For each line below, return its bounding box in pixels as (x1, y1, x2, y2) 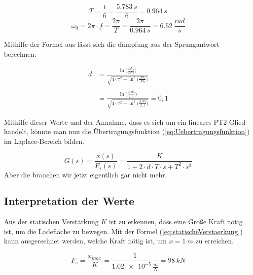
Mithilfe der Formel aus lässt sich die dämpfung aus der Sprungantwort (4, 39, 219, 49)
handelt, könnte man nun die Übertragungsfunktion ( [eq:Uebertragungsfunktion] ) (4, 126, 250, 137)
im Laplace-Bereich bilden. (4, 136, 84, 146)
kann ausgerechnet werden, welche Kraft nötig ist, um (4, 236, 167, 246)
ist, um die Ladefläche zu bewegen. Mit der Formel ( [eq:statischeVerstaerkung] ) (4, 226, 243, 236)
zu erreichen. (195, 236, 234, 246)
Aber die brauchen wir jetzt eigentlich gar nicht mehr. (4, 169, 167, 179)
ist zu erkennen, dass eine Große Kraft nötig (108, 216, 243, 227)
